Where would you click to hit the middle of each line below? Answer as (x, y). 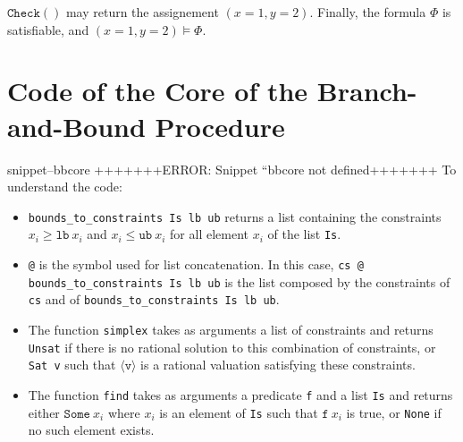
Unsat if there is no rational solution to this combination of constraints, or (232, 347)
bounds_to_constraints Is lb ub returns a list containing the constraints (235, 216)
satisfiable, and (48, 29)
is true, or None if (394, 412)
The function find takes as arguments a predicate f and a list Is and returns (240, 394)
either (44, 412)
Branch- (367, 91)
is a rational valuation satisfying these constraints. (278, 365)
